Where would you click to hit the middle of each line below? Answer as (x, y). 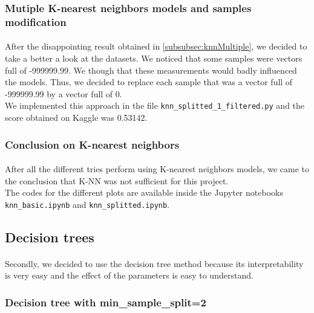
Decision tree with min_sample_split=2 (106, 302)
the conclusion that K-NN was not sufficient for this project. (117, 180)
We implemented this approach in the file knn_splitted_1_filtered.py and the (155, 105)
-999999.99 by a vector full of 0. (64, 93)
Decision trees (50, 237)
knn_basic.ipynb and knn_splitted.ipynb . (87, 204)
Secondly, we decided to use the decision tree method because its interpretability (154, 263)
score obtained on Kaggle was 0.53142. (76, 117)
